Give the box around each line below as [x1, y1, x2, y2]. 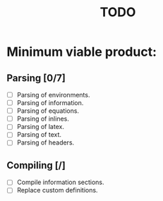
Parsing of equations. [16, 106, 79, 115]
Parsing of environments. [16, 91, 90, 99]
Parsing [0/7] [6, 72, 66, 84]
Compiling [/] [6, 159, 66, 171]
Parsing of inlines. [16, 114, 70, 123]
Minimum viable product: [6, 44, 157, 60]
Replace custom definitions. [16, 186, 98, 195]
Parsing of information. [16, 99, 84, 107]
